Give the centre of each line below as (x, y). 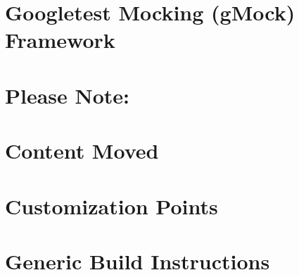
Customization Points (112, 206)
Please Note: (68, 95)
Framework (60, 40)
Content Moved (82, 151)
